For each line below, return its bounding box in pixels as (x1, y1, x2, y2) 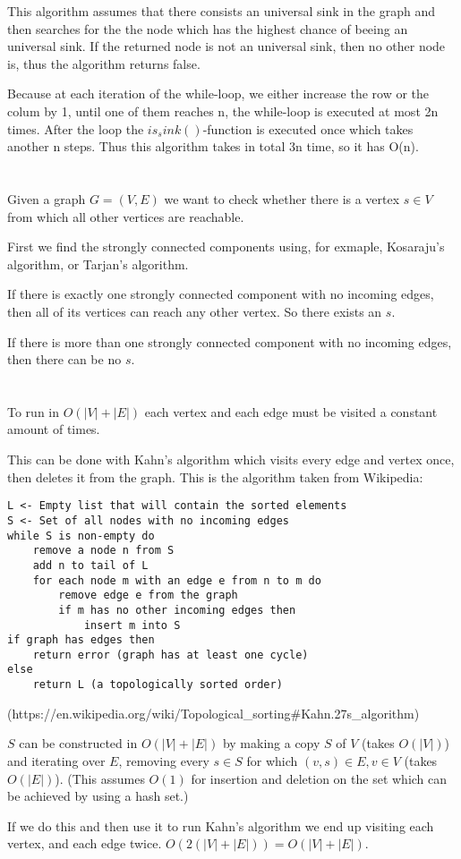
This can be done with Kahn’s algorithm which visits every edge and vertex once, (7, 450, 455, 469)
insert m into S (83, 618, 181, 632)
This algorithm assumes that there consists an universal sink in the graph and (7, 2, 436, 20)
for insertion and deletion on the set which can (191, 769, 448, 787)
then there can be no (7, 350, 122, 369)
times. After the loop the (7, 119, 144, 138)
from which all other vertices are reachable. (7, 207, 244, 225)
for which (246, 751, 298, 770)
